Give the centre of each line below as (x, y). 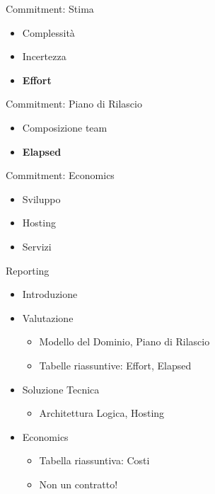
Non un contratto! (79, 484)
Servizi (37, 246)
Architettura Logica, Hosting (102, 413)
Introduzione (50, 294)
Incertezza (44, 56)
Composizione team (65, 127)
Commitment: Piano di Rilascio (74, 104)
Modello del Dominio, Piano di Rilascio (124, 341)
